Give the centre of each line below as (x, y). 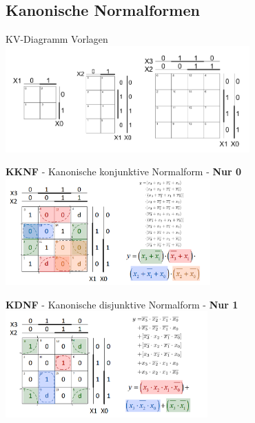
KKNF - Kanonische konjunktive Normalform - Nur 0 (124, 171)
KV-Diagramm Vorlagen (57, 39)
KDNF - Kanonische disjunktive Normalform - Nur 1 (122, 304)
